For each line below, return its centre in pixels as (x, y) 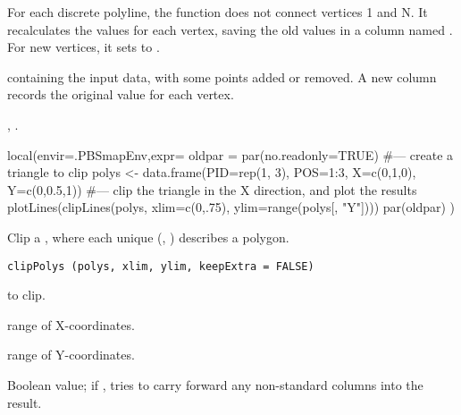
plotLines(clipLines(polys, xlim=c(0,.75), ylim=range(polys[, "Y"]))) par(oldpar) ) (231, 207)
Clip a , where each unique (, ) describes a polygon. (148, 237)
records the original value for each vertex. (121, 94)
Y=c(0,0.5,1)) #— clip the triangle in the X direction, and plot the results (212, 189)
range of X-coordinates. (71, 324)
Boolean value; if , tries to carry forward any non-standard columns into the (215, 384)
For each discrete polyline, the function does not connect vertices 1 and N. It (218, 12)
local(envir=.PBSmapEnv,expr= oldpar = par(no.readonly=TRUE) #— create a (230, 154)
